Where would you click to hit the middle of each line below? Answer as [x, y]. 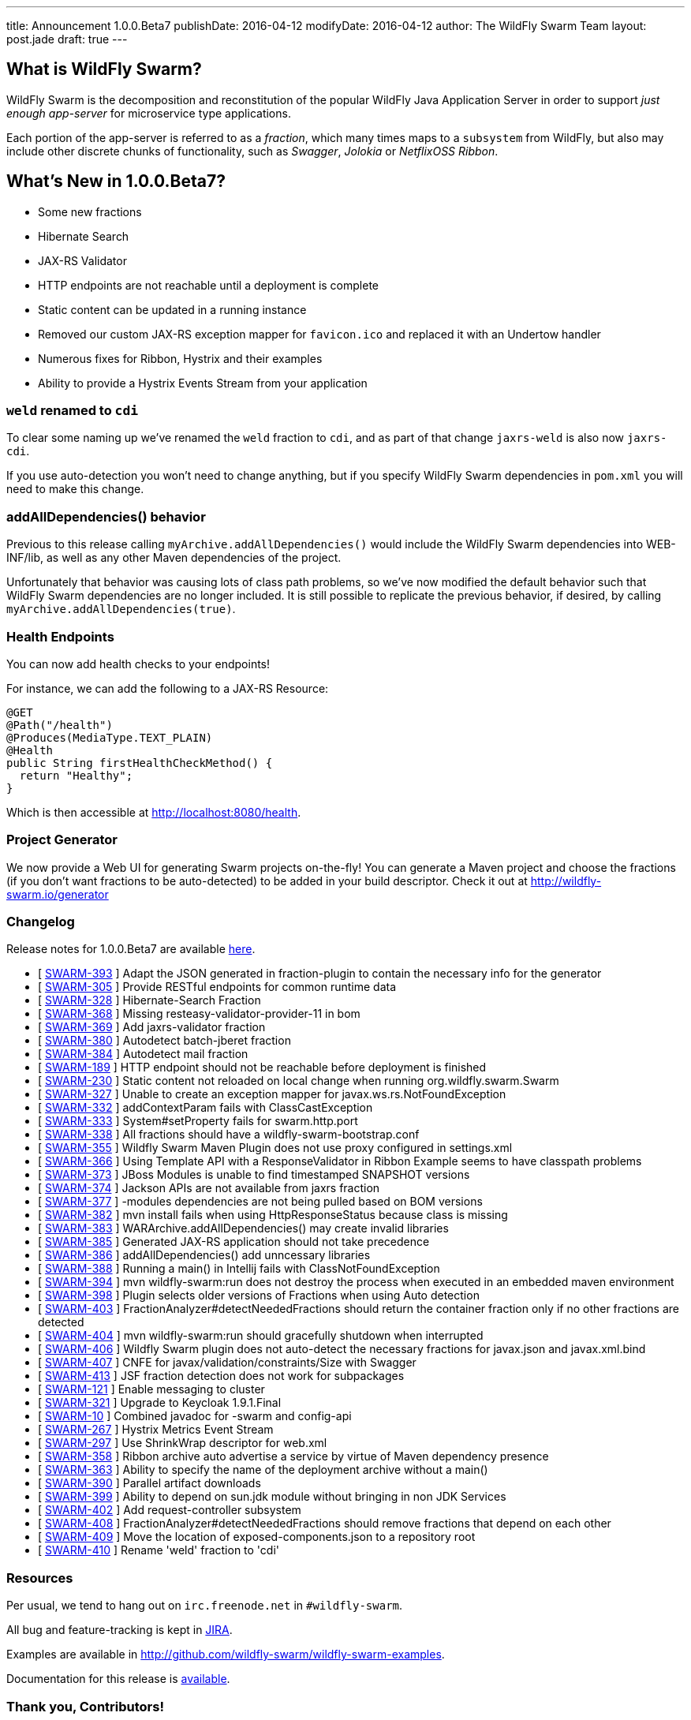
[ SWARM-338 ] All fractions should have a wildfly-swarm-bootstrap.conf [229, 1135]
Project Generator [62, 840]
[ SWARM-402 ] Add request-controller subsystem [170, 1510]
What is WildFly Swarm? [104, 69]
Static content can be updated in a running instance [172, 309]
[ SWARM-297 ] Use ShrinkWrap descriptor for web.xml [183, 1443]
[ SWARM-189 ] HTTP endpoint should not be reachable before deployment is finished [262, 1068]
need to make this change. [75, 489]
